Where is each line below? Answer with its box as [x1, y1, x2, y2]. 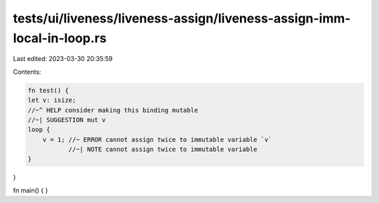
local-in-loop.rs [13, 30, 107, 46]
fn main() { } [13, 186, 48, 195]
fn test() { [27, 86, 69, 94]
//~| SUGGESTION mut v [27, 116, 106, 124]
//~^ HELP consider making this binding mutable [27, 106, 199, 114]
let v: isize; [27, 96, 77, 105]
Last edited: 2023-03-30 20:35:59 [13, 55, 113, 63]
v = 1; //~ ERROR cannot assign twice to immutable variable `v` [42, 136, 272, 143]
